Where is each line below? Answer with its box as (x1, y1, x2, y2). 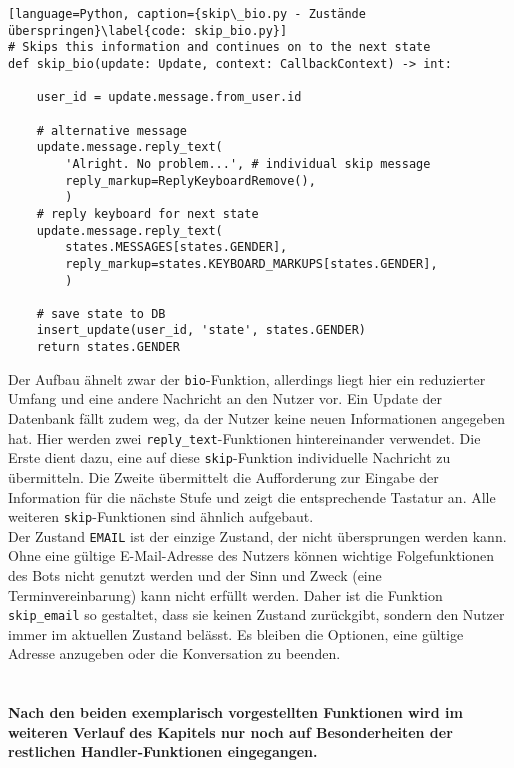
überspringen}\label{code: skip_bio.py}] (8, 23, 288, 38)
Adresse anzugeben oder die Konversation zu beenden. (8, 643, 341, 664)
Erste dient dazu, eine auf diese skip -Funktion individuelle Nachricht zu (8, 447, 451, 468)
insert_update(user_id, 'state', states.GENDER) (36, 323, 366, 338)
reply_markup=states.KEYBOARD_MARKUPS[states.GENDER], (65, 256, 438, 271)
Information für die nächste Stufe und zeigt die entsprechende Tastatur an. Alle (8, 486, 496, 507)
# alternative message (36, 123, 187, 138)
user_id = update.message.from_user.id (36, 90, 302, 105)
